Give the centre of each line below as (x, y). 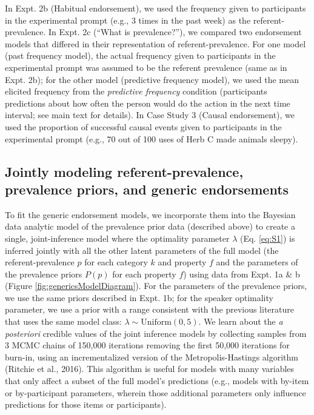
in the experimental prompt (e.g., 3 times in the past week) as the (128, 20)
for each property (144, 274)
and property (182, 262)
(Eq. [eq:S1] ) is (267, 238)
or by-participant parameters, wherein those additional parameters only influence (155, 392)
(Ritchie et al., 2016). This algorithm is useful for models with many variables (150, 369)
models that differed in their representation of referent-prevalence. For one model (155, 43)
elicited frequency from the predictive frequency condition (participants (136, 91)
